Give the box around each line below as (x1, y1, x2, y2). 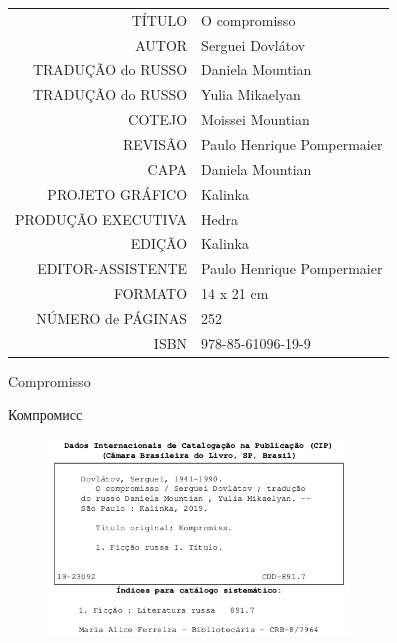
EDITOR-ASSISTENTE (37, 258, 188, 279)
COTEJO (128, 109, 188, 130)
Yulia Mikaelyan (201, 84, 301, 105)
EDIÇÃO (130, 233, 188, 254)
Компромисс (8, 404, 83, 425)
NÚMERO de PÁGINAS (36, 307, 188, 328)
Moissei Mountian (201, 109, 310, 130)
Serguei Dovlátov (201, 34, 306, 55)
